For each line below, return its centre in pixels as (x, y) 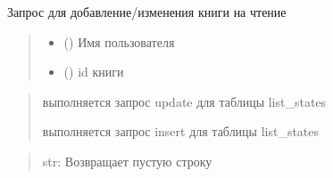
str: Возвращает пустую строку (127, 161)
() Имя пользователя (119, 41)
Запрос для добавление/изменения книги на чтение (147, 12)
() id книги (94, 72)
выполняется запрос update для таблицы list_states (184, 101)
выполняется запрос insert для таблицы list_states (181, 131)
